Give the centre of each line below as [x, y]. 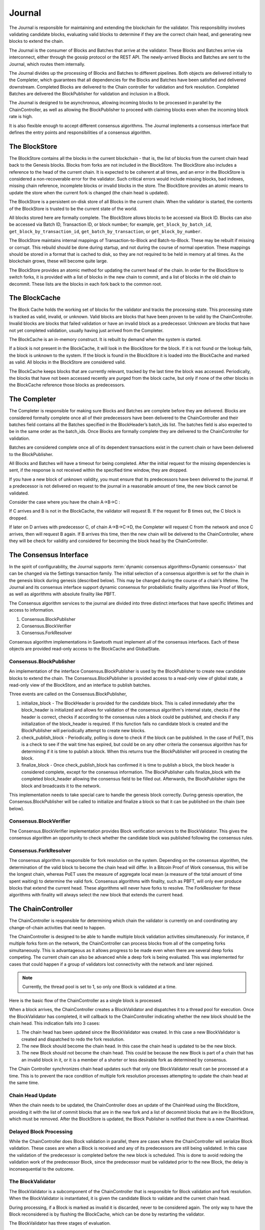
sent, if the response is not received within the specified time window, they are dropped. [98, 470]
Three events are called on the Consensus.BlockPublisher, [68, 694]
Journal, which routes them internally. [47, 64]
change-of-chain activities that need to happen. [57, 927]
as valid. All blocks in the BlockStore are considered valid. [67, 362]
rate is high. [21, 117]
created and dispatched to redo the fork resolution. [73, 1039]
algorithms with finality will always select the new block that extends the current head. [96, 895]
